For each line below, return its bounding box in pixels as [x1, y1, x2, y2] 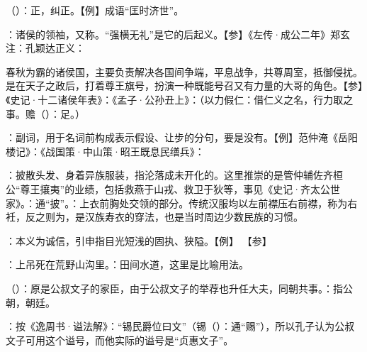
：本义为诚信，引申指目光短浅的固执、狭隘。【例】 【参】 [6, 233, 272, 248]
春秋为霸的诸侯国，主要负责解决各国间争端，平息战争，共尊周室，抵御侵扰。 [6, 64, 363, 79]
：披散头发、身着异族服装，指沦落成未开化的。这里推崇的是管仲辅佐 [6, 167, 323, 182]
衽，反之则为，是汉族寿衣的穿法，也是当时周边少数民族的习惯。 [6, 209, 303, 224]
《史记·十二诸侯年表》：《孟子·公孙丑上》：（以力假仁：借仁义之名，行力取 [6, 92, 344, 106]
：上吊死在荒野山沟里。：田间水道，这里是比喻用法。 [6, 257, 249, 272]
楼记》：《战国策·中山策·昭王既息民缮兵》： [6, 143, 205, 158]
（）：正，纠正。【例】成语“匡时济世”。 [6, 3, 184, 17]
